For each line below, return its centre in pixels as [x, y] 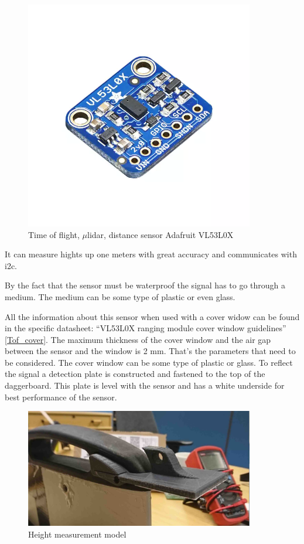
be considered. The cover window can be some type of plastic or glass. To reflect [149, 362]
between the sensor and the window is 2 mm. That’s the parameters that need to [150, 351]
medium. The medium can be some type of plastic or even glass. [120, 296]
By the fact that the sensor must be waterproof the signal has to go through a [145, 285]
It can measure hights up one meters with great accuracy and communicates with [151, 254]
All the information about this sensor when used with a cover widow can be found [152, 316]
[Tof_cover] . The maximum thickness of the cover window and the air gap [138, 339]
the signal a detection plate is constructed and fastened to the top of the [135, 374]
